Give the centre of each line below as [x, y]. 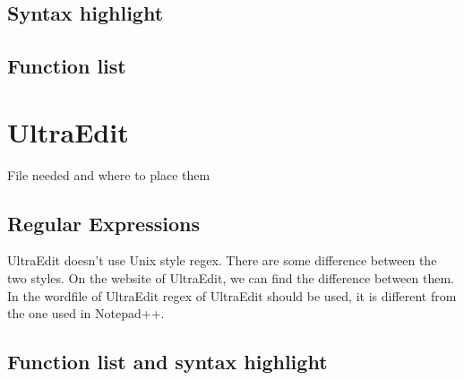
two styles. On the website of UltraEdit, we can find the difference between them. [231, 278]
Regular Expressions [103, 223]
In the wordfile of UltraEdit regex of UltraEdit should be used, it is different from [232, 295]
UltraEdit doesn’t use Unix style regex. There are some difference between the [222, 260]
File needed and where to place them [109, 174]
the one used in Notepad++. [86, 313]
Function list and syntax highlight [168, 362]
